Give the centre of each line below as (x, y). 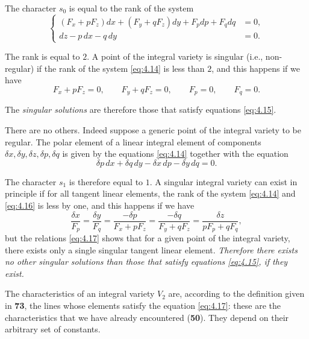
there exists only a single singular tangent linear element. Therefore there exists (151, 249)
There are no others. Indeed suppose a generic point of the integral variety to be (153, 129)
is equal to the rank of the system (131, 8)
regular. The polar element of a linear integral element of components (133, 141)
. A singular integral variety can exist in (223, 181)
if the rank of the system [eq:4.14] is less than (120, 68)
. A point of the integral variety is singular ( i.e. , (175, 56)
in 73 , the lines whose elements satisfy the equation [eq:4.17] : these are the (143, 306)
